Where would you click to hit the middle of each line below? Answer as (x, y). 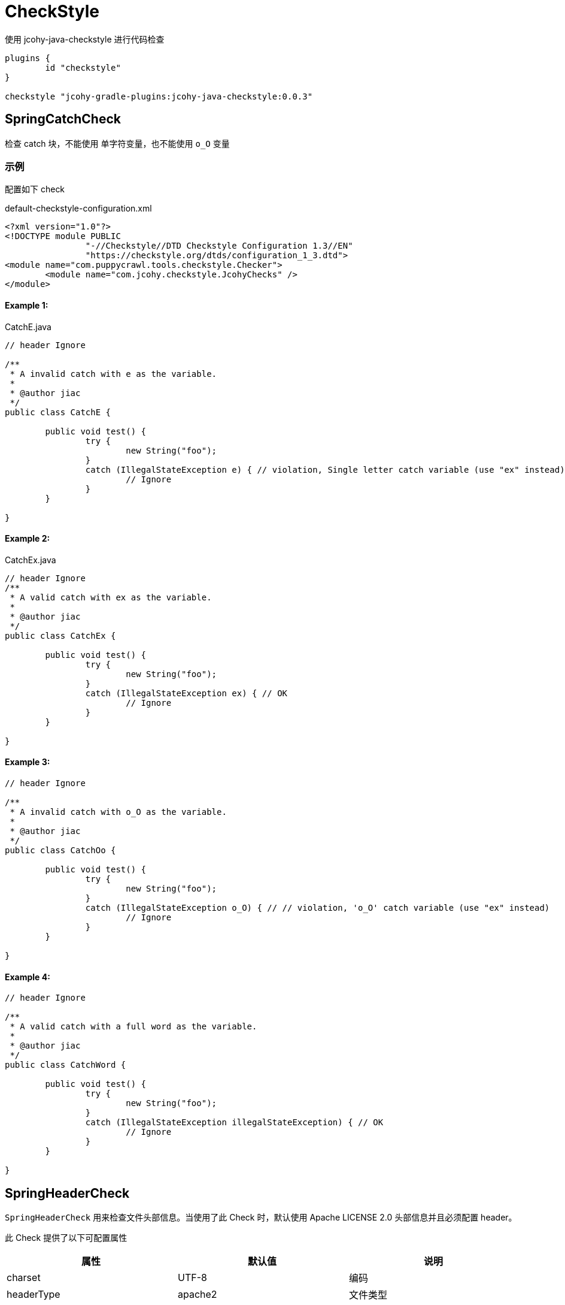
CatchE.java (28, 327)
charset (24, 1278)
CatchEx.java (31, 560)
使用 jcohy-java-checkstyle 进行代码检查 (85, 39)
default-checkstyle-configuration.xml (78, 209)
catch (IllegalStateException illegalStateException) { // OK (234, 1123)
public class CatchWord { (66, 1065)
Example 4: (28, 977)
